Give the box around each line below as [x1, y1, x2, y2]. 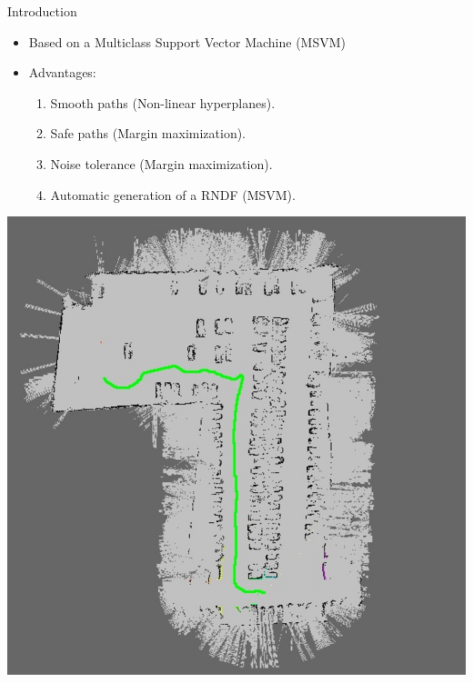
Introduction [7, 2, 77, 20]
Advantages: [28, 63, 96, 82]
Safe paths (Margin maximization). [50, 124, 247, 143]
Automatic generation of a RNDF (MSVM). [50, 185, 296, 204]
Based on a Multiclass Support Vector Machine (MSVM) [28, 32, 346, 51]
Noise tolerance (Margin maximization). [50, 154, 273, 173]
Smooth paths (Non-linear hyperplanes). [50, 93, 276, 112]
